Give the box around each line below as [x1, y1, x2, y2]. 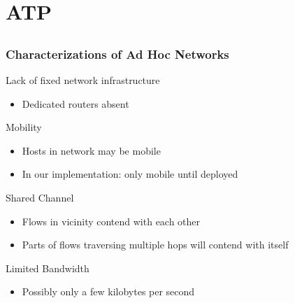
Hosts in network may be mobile [22, 143, 161, 157]
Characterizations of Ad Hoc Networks [6, 45, 229, 62]
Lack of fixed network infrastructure [6, 73, 160, 87]
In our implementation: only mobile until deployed [22, 167, 238, 181]
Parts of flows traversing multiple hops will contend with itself [22, 237, 289, 252]
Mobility [6, 120, 42, 134]
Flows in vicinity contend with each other [22, 213, 201, 228]
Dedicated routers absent [22, 96, 129, 111]
